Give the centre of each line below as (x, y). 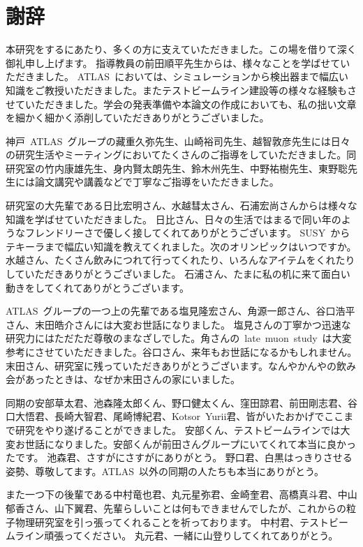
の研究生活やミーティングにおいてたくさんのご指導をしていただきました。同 (181, 155)
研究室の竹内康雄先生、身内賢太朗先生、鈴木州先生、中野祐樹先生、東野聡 (177, 168)
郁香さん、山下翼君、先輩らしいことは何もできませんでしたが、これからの (176, 508)
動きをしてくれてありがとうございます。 (97, 287)
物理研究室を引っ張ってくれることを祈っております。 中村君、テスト (172, 522)
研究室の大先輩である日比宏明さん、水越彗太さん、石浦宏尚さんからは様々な (181, 205)
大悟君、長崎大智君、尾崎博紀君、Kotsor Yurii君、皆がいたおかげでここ (179, 416)
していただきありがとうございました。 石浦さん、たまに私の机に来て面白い (178, 274)
